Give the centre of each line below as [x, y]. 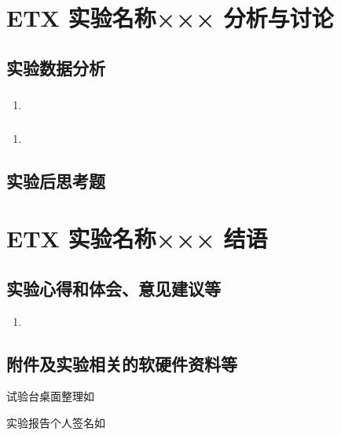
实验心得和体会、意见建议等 [114, 288]
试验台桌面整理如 [50, 396]
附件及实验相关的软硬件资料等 [122, 363]
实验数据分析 [56, 67]
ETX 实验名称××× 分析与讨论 [170, 18]
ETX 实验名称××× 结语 [137, 238]
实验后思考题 [56, 180]
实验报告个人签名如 [56, 422]
